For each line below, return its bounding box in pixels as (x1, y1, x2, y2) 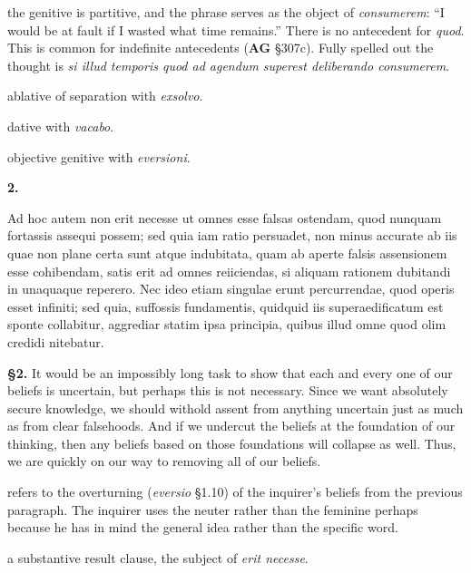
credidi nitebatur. (7, 332, 104, 351)
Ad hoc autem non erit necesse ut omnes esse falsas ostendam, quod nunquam (7, 208, 442, 227)
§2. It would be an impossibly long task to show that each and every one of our (7, 363, 453, 382)
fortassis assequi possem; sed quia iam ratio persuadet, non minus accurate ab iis (7, 226, 457, 245)
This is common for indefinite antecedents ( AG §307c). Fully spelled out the (7, 38, 434, 57)
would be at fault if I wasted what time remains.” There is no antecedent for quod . (7, 20, 465, 39)
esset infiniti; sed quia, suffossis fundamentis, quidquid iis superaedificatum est (7, 296, 444, 316)
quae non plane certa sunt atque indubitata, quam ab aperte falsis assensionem (7, 243, 447, 262)
